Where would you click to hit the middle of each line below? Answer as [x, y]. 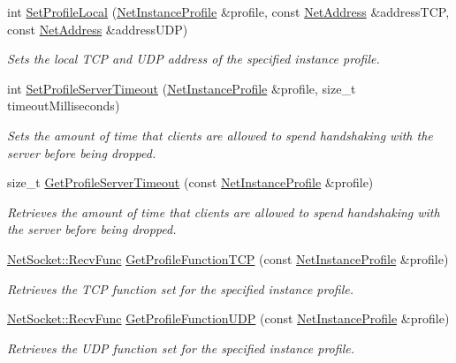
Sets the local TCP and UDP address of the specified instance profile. [194, 59]
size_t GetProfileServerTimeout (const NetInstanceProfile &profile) [190, 182]
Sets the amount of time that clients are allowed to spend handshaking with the [220, 135]
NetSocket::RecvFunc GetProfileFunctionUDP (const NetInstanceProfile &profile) [228, 318]
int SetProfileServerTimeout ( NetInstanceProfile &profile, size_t [182, 88]
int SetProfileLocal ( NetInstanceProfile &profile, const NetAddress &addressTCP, [228, 11]
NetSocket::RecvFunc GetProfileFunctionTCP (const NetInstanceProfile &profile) [228, 258]
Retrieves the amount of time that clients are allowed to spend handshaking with [224, 212]
